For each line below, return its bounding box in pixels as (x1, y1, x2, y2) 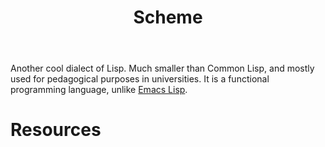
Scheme (133, 6, 203, 29)
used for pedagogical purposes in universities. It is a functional (10, 73, 270, 85)
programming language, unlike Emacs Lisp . (10, 84, 188, 96)
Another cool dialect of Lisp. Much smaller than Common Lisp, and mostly (10, 62, 315, 75)
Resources (10, 119, 102, 141)
